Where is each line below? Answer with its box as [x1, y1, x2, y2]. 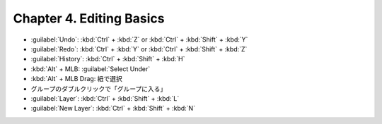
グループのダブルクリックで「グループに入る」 [30, 85, 167, 93]
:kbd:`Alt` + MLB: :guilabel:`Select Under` [30, 64, 151, 73]
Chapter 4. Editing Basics [13, 11, 165, 26]
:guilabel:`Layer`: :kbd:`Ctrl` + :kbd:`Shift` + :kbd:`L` [30, 94, 180, 102]
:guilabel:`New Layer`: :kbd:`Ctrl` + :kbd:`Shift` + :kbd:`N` [30, 104, 196, 113]
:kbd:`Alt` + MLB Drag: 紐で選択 [30, 75, 123, 83]
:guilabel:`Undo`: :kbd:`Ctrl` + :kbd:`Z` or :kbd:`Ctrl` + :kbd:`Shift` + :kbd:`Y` [30, 35, 248, 44]
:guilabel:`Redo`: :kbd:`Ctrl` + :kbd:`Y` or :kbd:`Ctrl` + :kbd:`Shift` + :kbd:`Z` [30, 44, 248, 53]
